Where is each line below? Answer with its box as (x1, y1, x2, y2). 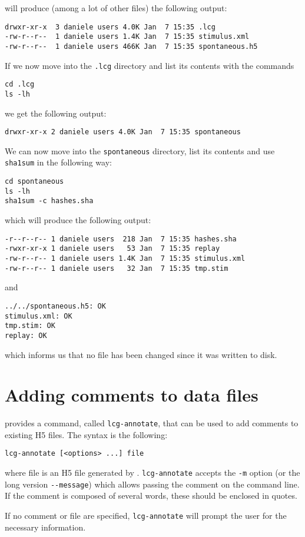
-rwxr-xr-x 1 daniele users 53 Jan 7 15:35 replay (5, 244, 220, 253)
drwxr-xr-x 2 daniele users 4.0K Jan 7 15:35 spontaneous (5, 128, 241, 137)
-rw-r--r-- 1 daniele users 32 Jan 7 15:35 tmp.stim (5, 264, 228, 273)
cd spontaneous (5, 177, 64, 186)
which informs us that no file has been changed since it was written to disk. (5, 348, 277, 360)
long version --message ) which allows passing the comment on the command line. (5, 478, 300, 490)
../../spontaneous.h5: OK (5, 301, 106, 310)
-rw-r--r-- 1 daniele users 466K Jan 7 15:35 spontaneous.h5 (5, 42, 258, 51)
